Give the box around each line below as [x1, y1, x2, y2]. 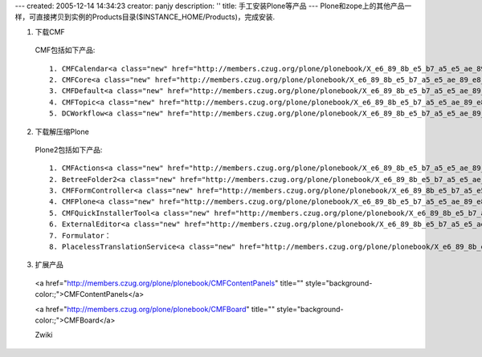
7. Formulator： [49, 231, 112, 240]
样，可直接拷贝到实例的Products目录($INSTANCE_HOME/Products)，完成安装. [14, 12, 276, 22]
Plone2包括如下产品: [35, 144, 103, 154]
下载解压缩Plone [35, 127, 90, 136]
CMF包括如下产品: [35, 45, 96, 55]
